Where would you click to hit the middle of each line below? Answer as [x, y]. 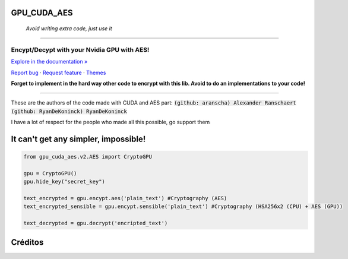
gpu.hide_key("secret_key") [64, 182]
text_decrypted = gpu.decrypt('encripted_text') [96, 223]
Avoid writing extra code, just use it [69, 29]
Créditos [27, 242]
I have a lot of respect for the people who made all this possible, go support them [110, 122]
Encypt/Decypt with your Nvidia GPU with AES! [80, 49]
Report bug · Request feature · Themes [58, 72]
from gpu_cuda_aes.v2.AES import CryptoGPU [88, 157]
